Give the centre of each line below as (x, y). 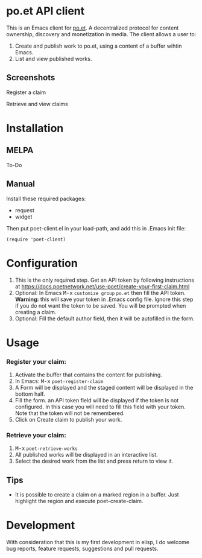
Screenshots (31, 78)
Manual (21, 184)
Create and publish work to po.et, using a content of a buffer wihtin (98, 46)
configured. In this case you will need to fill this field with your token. (100, 407)
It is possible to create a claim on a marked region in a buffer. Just (97, 495)
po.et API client (46, 11)
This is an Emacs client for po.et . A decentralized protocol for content (93, 28)
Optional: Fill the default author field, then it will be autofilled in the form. (105, 319)
